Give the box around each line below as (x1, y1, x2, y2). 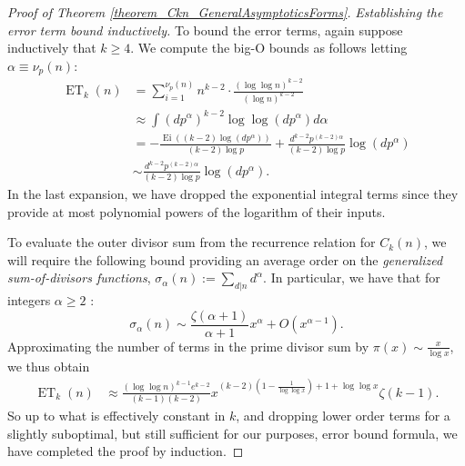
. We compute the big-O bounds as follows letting (130, 38, 408, 57)
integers (7, 291, 51, 310)
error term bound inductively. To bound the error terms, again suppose (7, 20, 403, 39)
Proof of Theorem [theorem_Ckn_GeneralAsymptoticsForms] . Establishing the (7, 3, 443, 21)
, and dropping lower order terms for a (236, 406, 450, 425)
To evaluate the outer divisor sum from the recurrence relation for (7, 233, 376, 252)
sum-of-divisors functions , (7, 268, 151, 287)
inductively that (7, 38, 96, 57)
